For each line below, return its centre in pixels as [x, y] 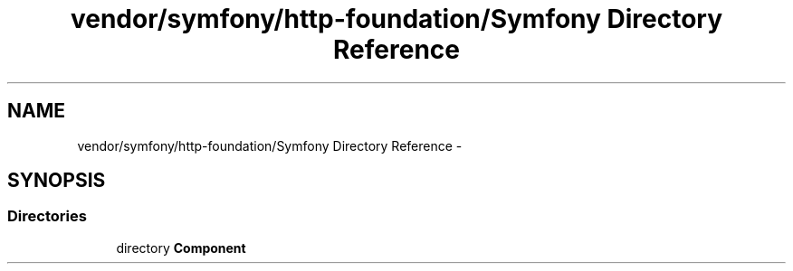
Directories [47, 216]
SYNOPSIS [57, 181]
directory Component [181, 248]
